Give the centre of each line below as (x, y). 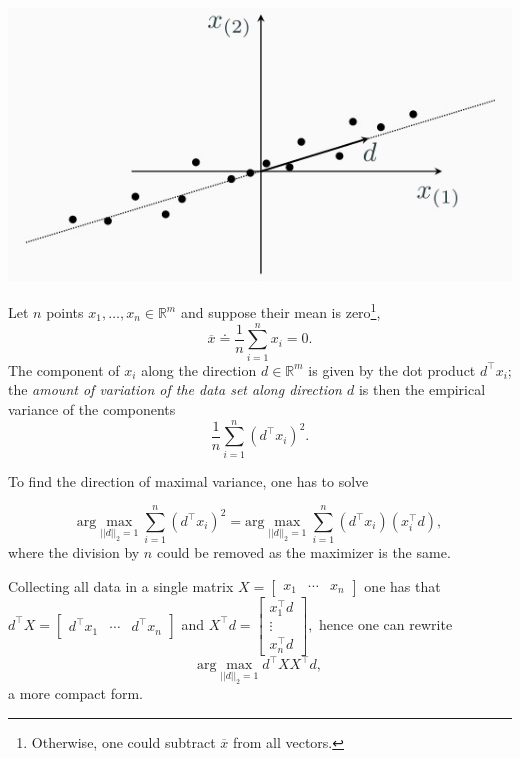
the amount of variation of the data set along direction (175, 389)
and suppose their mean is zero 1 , (280, 310)
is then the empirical (422, 389)
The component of (64, 369)
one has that (402, 585)
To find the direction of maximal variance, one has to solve (188, 480)
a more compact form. (76, 693)
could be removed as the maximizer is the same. (303, 552)
